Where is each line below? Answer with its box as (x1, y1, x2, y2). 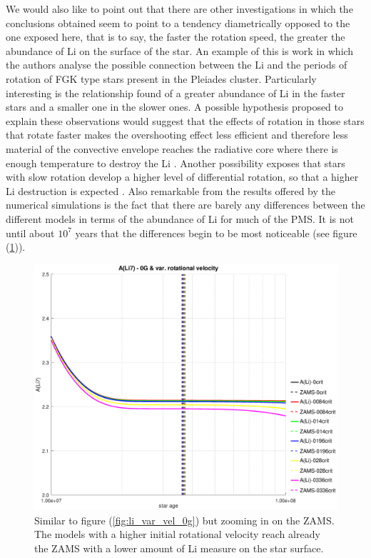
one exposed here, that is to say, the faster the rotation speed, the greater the (6, 29, 345, 44)
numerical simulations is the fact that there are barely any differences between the (6, 197, 365, 212)
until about (6, 225, 55, 240)
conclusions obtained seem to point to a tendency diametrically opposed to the (6, 15, 350, 30)
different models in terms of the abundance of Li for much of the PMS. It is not (6, 211, 355, 226)
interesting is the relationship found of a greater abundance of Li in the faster (6, 85, 345, 100)
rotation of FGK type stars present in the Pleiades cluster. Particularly (6, 71, 317, 86)
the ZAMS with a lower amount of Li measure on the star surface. (34, 540, 324, 555)
